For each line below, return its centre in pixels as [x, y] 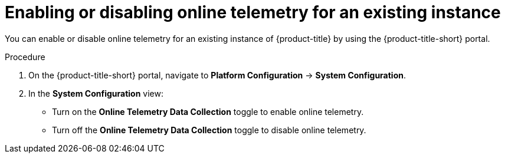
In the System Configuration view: [96, 93]
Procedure [25, 57]
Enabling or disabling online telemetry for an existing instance [253, 12]
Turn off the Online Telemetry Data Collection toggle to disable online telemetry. [209, 130]
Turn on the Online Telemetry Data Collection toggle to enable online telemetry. [208, 111]
